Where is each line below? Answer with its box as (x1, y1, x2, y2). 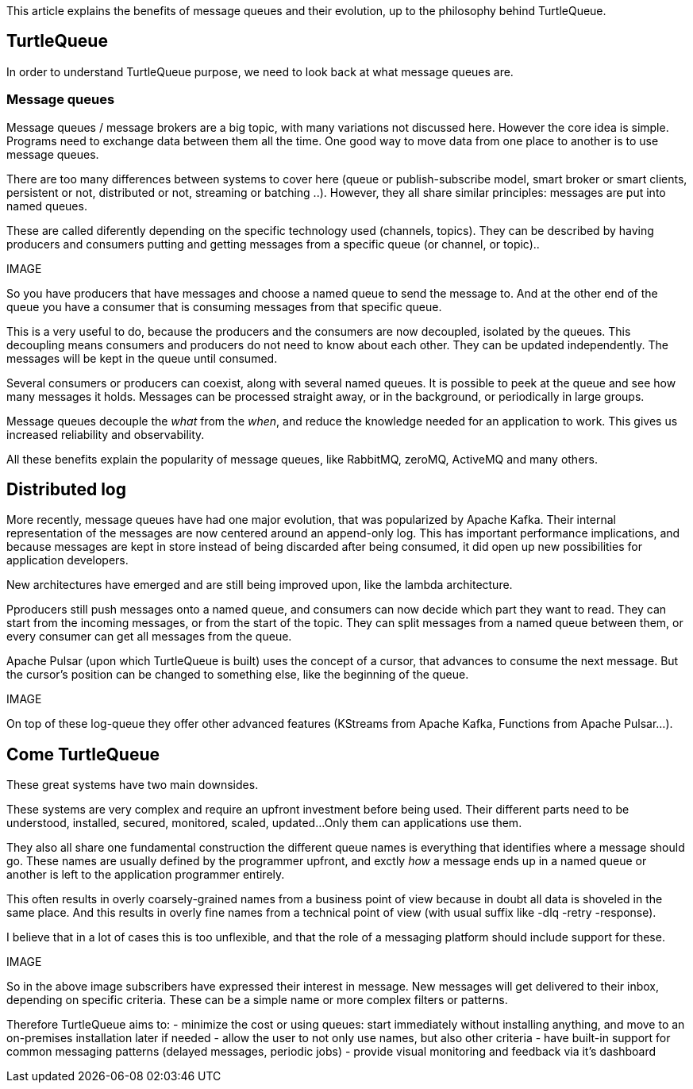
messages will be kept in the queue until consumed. (6, 351, 278, 365)
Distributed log (6, 479, 126, 500)
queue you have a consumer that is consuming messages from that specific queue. (6, 299, 442, 314)
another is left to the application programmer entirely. (6, 868, 285, 882)
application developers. (6, 553, 129, 568)
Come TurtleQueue (6, 744, 160, 764)
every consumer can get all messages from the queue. (6, 629, 292, 644)
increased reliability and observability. (6, 427, 205, 441)
